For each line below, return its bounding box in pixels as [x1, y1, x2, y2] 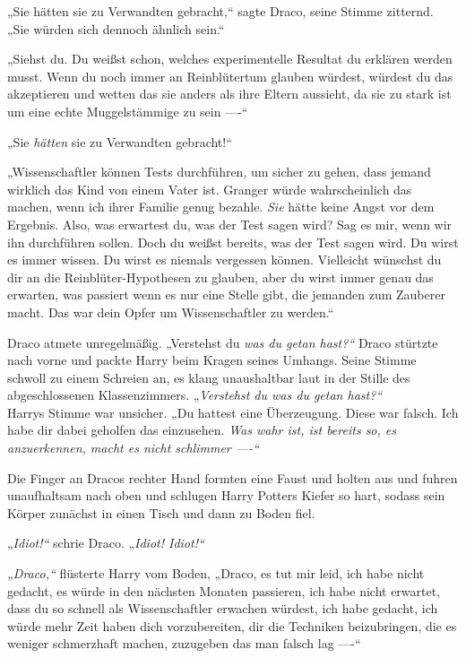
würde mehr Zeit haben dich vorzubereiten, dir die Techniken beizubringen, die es [7, 616, 457, 635]
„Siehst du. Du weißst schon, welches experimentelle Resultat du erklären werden [7, 49, 453, 68]
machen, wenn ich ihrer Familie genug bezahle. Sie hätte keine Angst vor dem [7, 197, 435, 216]
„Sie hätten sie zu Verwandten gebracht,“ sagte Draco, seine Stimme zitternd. [7, 2, 434, 20]
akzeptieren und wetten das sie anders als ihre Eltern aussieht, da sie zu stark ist [7, 84, 452, 103]
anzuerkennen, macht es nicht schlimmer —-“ [7, 438, 259, 457]
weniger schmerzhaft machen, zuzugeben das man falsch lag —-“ [7, 634, 361, 653]
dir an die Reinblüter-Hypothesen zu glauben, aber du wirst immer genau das [7, 267, 434, 286]
